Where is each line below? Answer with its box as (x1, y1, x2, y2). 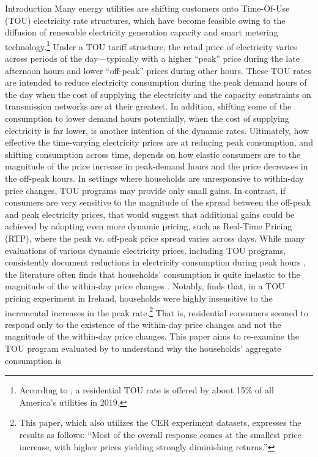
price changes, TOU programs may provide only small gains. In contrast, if (5, 184, 286, 196)
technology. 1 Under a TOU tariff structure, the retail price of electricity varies (5, 38, 297, 53)
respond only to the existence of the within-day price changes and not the (5, 318, 281, 330)
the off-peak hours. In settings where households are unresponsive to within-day (5, 171, 304, 184)
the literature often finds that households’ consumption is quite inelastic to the (5, 267, 300, 280)
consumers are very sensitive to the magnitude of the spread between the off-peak (5, 196, 311, 209)
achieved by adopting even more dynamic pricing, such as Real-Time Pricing (5, 220, 292, 232)
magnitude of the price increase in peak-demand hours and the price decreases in (5, 160, 308, 173)
